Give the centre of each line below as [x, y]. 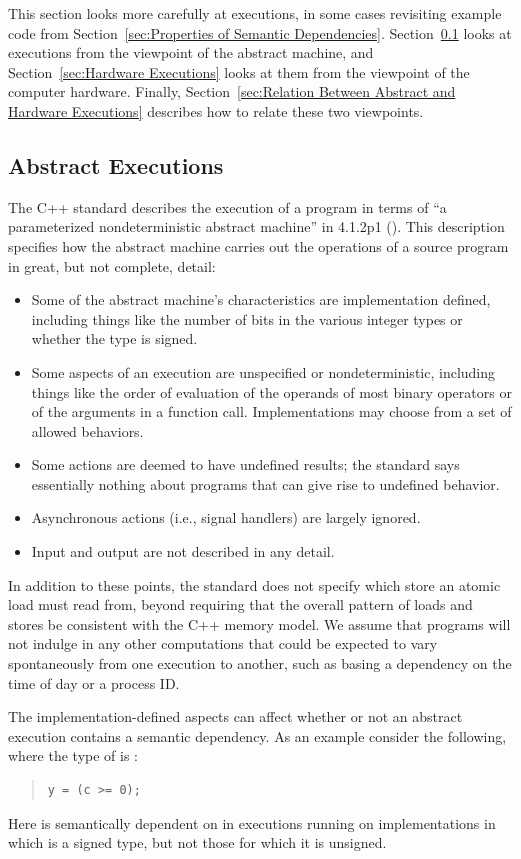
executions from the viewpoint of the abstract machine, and [191, 52]
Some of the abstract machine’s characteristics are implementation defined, [261, 299]
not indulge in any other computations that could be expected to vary [223, 643]
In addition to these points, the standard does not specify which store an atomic [254, 584]
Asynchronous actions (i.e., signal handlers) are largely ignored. [226, 517]
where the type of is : [73, 755]
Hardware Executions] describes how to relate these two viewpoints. [216, 110]
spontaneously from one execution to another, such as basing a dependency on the [260, 663]
